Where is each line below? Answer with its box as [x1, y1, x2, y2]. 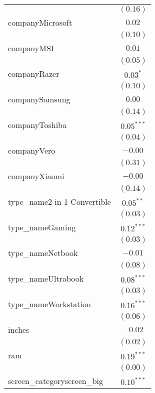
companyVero [8, 145, 55, 156]
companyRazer [8, 68, 59, 79]
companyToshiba [8, 119, 66, 130]
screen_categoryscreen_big [8, 375, 103, 386]
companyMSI [8, 42, 54, 54]
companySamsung [8, 93, 70, 105]
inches [8, 324, 29, 335]
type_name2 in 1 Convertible [8, 196, 111, 207]
